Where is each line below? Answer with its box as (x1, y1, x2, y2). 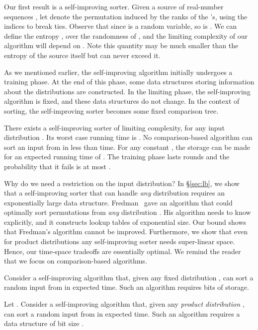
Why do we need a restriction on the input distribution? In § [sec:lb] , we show (4, 178, 240, 188)
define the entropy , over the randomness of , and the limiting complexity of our (4, 30, 248, 41)
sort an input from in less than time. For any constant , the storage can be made (4, 141, 250, 152)
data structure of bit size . (4, 318, 84, 329)
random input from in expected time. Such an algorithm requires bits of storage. (4, 282, 249, 292)
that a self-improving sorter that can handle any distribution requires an (4, 188, 225, 198)
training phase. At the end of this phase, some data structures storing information (4, 76, 255, 87)
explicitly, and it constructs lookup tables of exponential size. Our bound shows (4, 216, 247, 227)
